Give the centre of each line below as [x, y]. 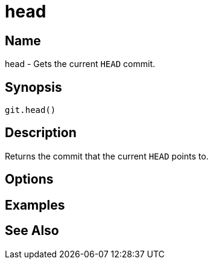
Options [29, 179]
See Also [32, 231]
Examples [35, 205]
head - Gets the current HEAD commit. [80, 64]
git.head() [30, 110]
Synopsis [33, 87]
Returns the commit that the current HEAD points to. [107, 156]
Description [41, 133]
